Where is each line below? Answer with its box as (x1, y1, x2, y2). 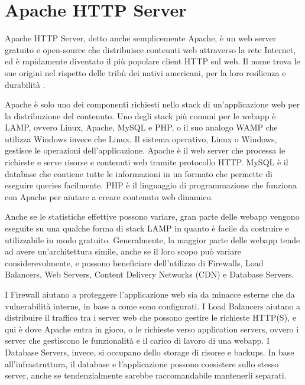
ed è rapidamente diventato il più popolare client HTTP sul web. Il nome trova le (5, 55, 300, 67)
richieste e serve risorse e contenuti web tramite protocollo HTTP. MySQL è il (5, 156, 288, 168)
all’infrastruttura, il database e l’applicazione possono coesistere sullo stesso (5, 357, 279, 370)
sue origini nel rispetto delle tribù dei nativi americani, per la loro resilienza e (5, 66, 286, 79)
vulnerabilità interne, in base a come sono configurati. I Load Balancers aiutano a (5, 299, 301, 312)
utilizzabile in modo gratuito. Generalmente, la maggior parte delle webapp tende (5, 233, 300, 246)
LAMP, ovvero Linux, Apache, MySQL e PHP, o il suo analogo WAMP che (5, 121, 278, 133)
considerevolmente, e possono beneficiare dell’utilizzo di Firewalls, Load (5, 256, 264, 269)
